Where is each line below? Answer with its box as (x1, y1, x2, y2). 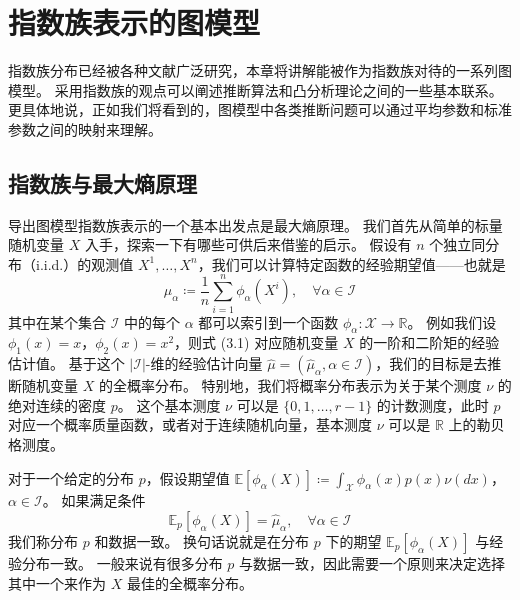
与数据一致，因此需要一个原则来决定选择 (239, 552, 506, 573)
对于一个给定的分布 (8, 467, 134, 488)
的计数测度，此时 (376, 394, 489, 415)
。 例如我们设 (407, 311, 497, 332)
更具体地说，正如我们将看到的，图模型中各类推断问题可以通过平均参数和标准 (8, 99, 512, 120)
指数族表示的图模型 (8, 2, 261, 43)
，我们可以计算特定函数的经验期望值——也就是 (197, 253, 506, 274)
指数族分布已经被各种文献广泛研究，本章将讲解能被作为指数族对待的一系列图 (8, 60, 512, 81)
